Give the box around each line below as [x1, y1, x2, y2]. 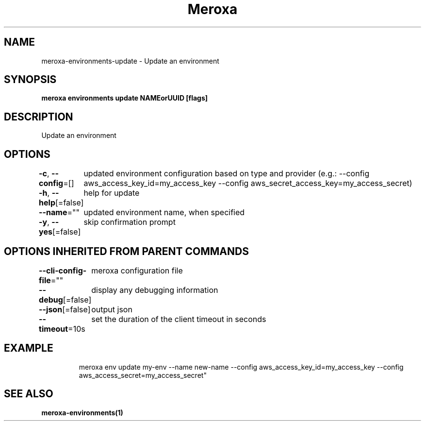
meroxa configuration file [91, 265, 183, 275]
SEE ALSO [4, 388, 53, 400]
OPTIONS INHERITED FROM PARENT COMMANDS [4, 245, 249, 257]
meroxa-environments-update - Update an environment [41, 56, 219, 65]
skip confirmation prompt [83, 217, 176, 227]
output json [91, 304, 132, 314]
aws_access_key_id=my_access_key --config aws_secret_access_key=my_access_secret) [83, 178, 412, 188]
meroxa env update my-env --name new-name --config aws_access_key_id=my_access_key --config [79, 362, 404, 371]
